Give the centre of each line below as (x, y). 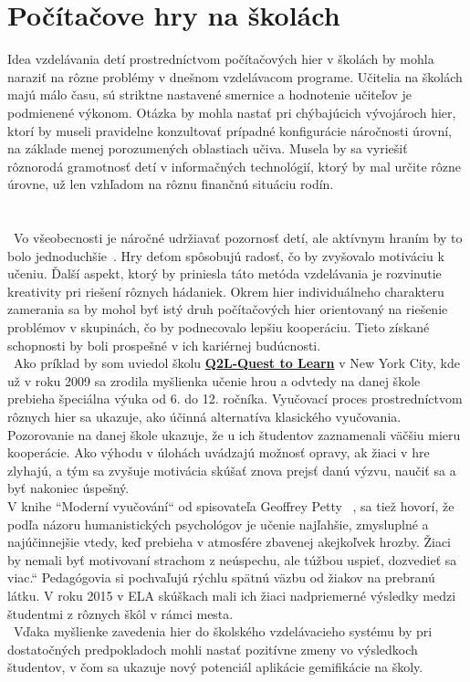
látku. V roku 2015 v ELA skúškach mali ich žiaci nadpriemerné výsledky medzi (232, 595)
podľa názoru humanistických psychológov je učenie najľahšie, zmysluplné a (218, 524)
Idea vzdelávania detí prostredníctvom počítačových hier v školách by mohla (221, 59)
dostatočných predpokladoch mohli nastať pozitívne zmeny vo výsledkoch (213, 649)
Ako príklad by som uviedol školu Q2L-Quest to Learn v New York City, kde (236, 363)
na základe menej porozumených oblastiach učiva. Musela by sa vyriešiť (208, 148)
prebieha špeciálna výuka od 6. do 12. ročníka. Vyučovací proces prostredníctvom (235, 399)
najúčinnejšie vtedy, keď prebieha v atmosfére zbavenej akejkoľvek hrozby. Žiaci (230, 542)
